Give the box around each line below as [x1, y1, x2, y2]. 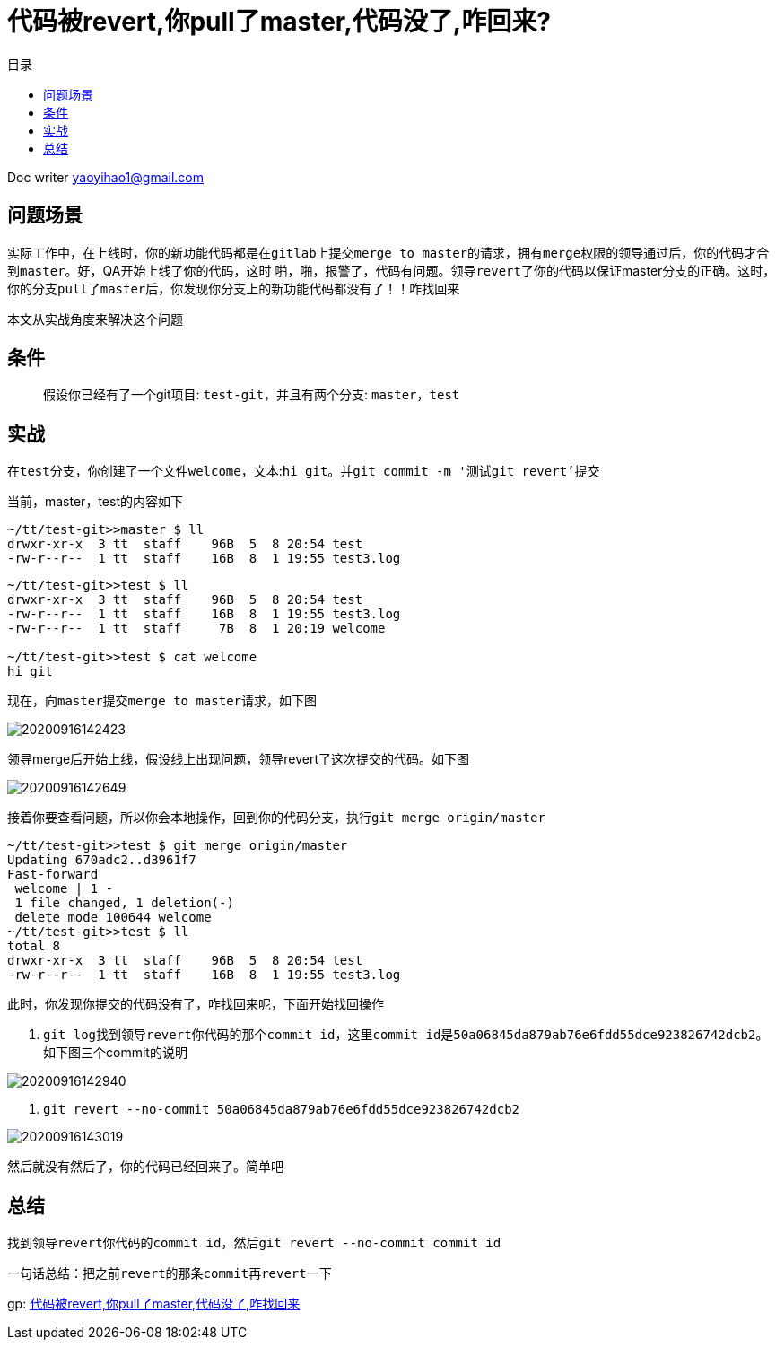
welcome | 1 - [14, 881, 114, 897]
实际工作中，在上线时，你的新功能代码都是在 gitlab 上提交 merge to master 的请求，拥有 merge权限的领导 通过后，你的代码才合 [7, 244, 770, 260]
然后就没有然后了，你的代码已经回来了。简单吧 [7, 1159, 283, 1175]
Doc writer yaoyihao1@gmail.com [7, 169, 205, 185]
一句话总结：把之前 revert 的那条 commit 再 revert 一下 [7, 1265, 332, 1281]
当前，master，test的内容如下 [7, 494, 183, 510]
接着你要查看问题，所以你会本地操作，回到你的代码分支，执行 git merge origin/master [7, 809, 545, 826]
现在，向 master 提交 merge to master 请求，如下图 [7, 693, 318, 709]
